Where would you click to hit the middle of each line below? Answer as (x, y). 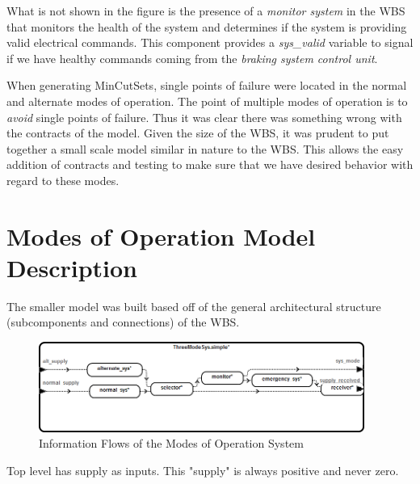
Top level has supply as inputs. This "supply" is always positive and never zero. (203, 470)
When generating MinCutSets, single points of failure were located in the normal (207, 85)
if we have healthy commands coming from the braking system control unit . (192, 58)
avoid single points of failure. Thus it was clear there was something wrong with (204, 117)
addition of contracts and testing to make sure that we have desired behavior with (210, 164)
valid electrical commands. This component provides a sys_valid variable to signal (210, 42)
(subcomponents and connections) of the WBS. (123, 322)
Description (72, 267)
